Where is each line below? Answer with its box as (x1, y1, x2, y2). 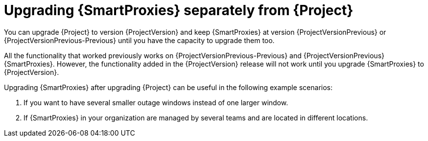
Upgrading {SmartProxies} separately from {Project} (4, 2, 354, 19)
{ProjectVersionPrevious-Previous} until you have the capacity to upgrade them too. (4, 36, 275, 45)
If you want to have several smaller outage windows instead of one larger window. (24, 98, 288, 107)
